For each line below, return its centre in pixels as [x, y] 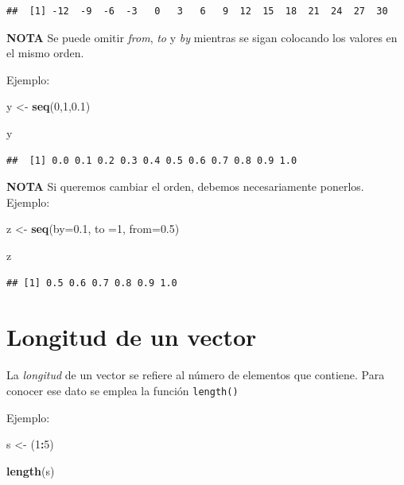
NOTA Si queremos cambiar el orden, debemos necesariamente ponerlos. [185, 186]
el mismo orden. [45, 53]
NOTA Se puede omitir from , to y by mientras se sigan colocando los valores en [202, 37]
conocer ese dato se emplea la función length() [122, 390]
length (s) [31, 470]
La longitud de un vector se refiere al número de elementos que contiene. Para [196, 375]
